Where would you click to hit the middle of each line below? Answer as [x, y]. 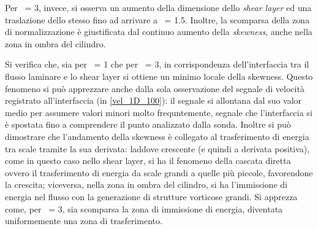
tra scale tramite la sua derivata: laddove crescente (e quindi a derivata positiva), [157, 148]
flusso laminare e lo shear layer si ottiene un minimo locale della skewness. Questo [159, 76]
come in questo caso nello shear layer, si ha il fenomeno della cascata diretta [148, 161]
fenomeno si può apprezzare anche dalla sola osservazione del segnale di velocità [155, 88]
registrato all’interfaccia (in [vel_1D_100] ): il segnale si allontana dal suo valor [153, 100]
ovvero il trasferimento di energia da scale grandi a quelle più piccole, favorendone [159, 172]
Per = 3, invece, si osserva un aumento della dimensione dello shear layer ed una [158, 7]
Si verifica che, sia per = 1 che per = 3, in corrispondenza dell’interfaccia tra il [157, 64]
